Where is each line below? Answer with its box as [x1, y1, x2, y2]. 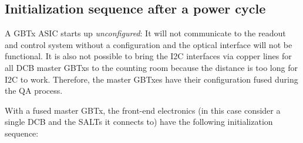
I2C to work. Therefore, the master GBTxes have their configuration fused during [5, 73, 298, 85]
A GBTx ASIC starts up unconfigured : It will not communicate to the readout [5, 27, 286, 39]
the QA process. [5, 84, 63, 97]
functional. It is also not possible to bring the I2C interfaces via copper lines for [5, 50, 292, 62]
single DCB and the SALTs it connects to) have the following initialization [5, 115, 273, 128]
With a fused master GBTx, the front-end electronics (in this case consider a [5, 104, 281, 116]
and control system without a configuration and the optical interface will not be [5, 38, 292, 50]
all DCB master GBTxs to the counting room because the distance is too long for [5, 61, 298, 73]
